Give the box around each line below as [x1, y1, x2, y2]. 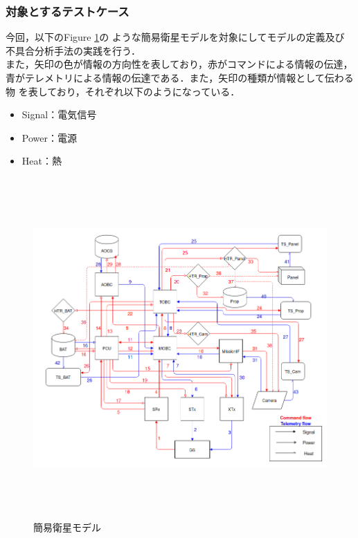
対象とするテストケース [6, 2, 129, 19]
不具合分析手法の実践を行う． [6, 43, 141, 57]
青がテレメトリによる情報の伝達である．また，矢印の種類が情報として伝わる [6, 71, 354, 84]
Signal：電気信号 [21, 107, 97, 122]
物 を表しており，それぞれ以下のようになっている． [6, 84, 240, 98]
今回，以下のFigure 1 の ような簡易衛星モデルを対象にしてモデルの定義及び [6, 30, 345, 44]
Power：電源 [21, 130, 77, 145]
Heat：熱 [21, 154, 62, 168]
